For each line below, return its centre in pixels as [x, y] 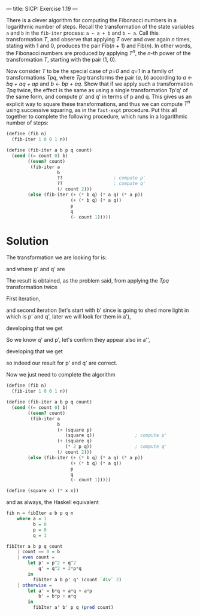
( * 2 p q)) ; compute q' [116, 447]
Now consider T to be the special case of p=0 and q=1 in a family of [90, 71]
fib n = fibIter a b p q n [40, 513]
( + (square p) [75, 430]
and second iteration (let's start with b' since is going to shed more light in [98, 310]
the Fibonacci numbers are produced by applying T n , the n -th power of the [99, 52]
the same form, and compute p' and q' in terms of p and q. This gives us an [99, 96]
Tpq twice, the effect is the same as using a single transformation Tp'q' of [97, 90]
